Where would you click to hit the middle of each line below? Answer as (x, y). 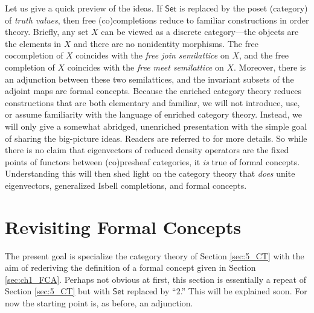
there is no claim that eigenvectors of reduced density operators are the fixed (147, 150)
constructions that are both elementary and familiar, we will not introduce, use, (152, 102)
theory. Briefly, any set (47, 32)
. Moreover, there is (270, 67)
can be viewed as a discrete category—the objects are (200, 32)
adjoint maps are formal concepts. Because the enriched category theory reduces (153, 91)
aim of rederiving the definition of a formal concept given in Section (130, 267)
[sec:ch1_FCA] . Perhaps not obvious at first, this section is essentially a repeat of (155, 279)
